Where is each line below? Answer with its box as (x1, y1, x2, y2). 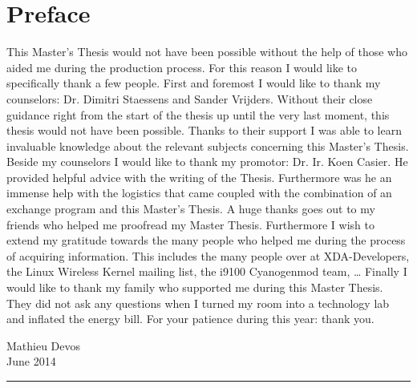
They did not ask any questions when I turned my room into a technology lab (6, 294, 390, 311)
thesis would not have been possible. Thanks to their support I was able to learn (6, 122, 402, 139)
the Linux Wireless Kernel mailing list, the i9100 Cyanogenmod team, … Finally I (6, 263, 407, 280)
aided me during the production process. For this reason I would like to (6, 59, 358, 75)
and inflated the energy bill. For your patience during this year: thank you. (6, 310, 374, 327)
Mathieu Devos (6, 337, 81, 354)
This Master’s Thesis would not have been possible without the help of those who (6, 43, 407, 60)
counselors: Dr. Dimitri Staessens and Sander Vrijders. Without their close (6, 90, 373, 107)
